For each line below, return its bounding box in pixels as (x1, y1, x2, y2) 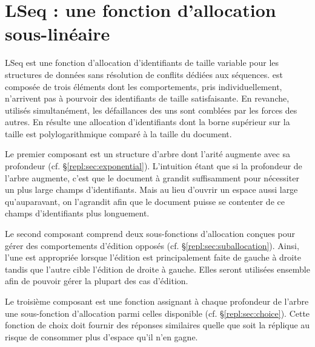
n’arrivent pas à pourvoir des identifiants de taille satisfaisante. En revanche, (5, 92, 290, 105)
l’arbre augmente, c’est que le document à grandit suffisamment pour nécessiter (5, 171, 299, 184)
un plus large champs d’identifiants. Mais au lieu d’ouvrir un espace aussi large (5, 183, 298, 196)
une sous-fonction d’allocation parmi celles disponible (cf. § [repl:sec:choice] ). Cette (5, 306, 310, 319)
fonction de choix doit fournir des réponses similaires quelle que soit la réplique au (5, 319, 310, 331)
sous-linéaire (5, 21, 110, 46)
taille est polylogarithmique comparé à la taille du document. (5, 127, 232, 140)
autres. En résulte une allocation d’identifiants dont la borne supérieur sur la (5, 115, 290, 128)
